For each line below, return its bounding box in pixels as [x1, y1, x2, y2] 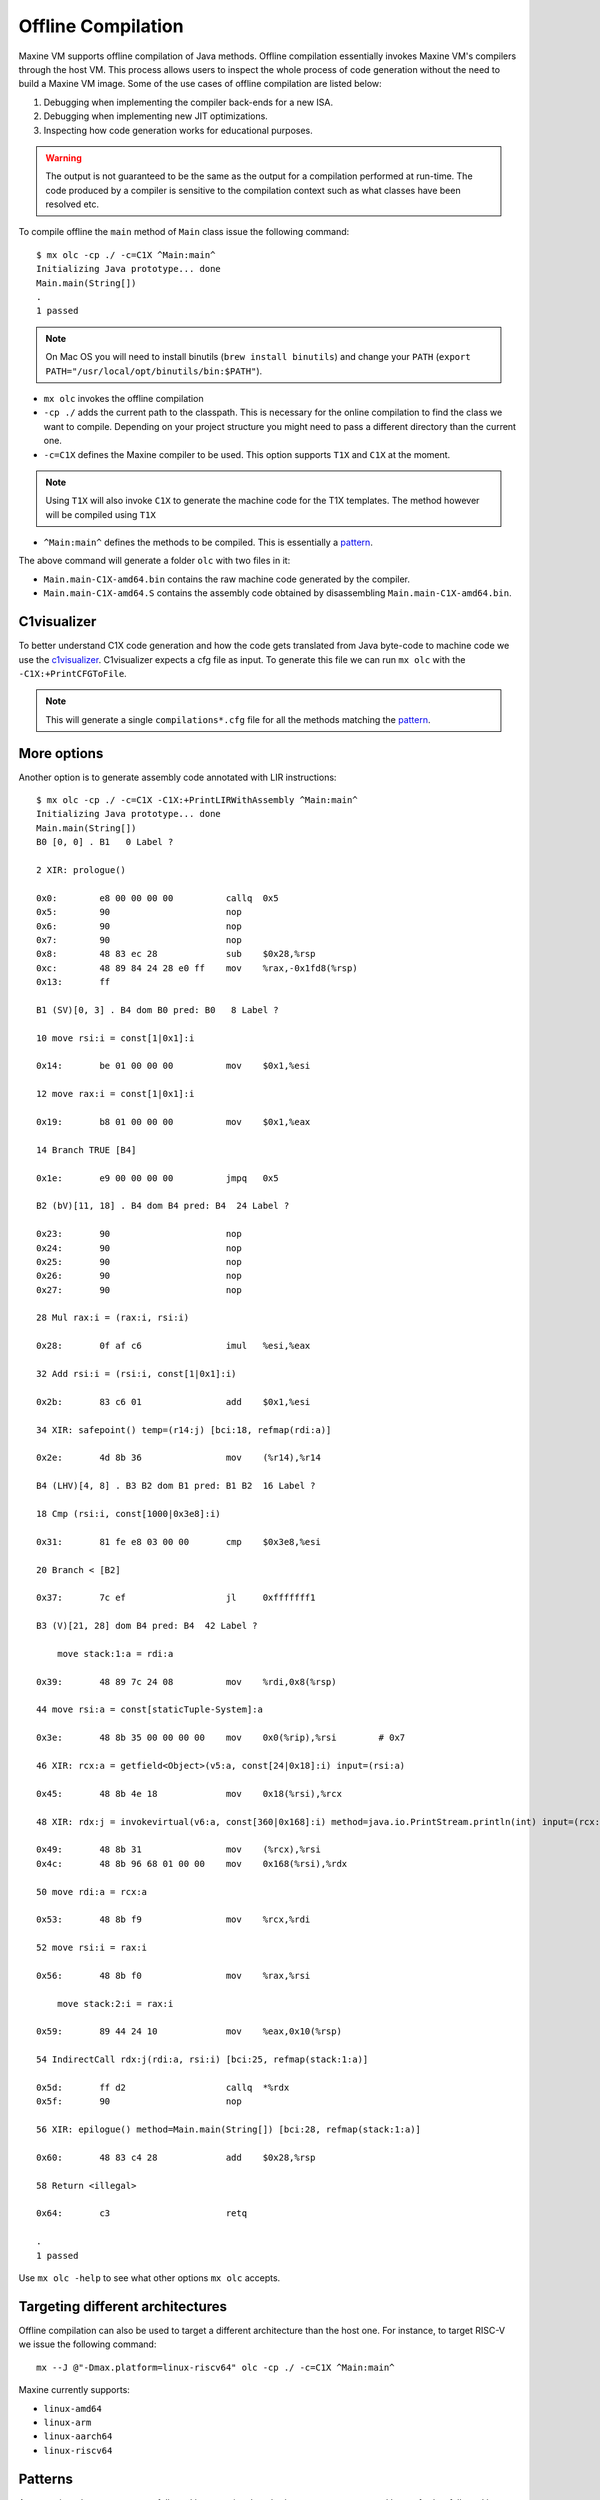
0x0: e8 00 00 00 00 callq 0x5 [36, 892, 279, 904]
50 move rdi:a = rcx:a [36, 1886, 148, 1897]
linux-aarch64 [43, 2431, 113, 2442]
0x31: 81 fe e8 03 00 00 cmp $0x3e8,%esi [36, 1536, 322, 1547]
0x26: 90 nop [36, 1270, 242, 1282]
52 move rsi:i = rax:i [36, 1942, 148, 1954]
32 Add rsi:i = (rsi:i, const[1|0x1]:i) [36, 1368, 237, 1380]
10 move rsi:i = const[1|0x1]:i [36, 1032, 195, 1044]
